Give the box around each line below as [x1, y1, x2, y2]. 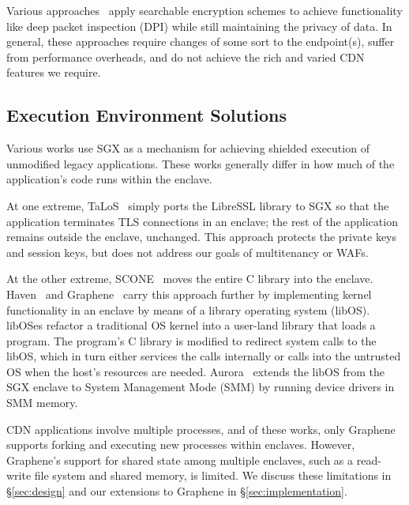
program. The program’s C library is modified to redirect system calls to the [6, 332, 377, 349]
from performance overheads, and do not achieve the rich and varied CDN [6, 48, 365, 65]
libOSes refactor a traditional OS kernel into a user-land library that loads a [6, 317, 376, 334]
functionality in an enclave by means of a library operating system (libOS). [6, 301, 370, 318]
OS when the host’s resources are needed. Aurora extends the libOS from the [6, 363, 385, 379]
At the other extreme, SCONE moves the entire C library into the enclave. [6, 270, 373, 287]
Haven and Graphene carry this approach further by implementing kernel [6, 285, 372, 302]
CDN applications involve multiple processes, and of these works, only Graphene [6, 420, 396, 437]
